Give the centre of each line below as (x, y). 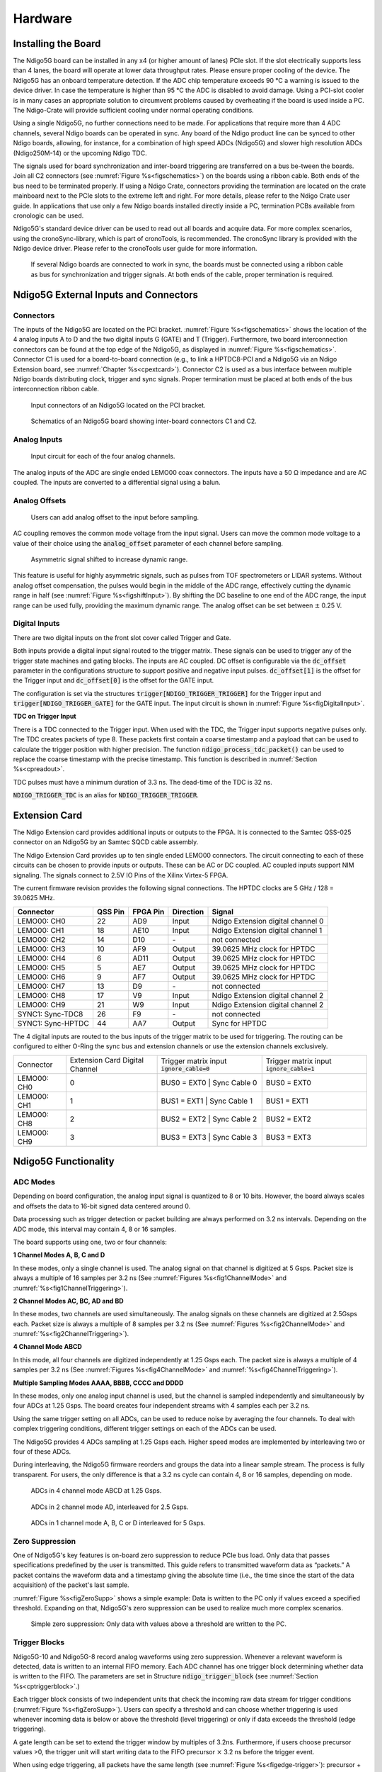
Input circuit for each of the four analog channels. (103, 456)
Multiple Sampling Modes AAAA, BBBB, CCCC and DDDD (98, 1383)
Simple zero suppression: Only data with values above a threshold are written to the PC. (158, 1624)
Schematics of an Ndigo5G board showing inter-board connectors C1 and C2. (144, 421)
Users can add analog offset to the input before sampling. (115, 517)
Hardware (42, 18)
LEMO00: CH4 (42, 958)
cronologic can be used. (48, 215)
